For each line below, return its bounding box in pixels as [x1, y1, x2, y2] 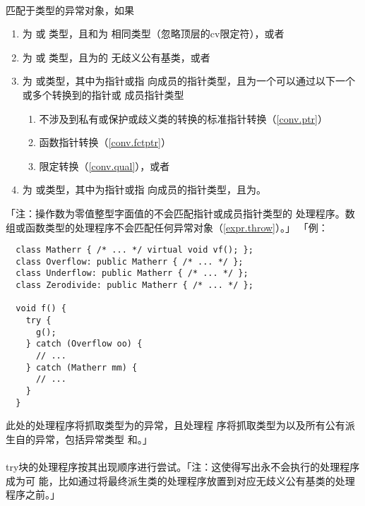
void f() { [16, 303, 66, 314]
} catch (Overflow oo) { [25, 339, 143, 349]
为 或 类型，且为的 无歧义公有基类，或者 [22, 49, 210, 64]
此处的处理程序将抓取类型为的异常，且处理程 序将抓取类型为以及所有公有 [6, 418, 345, 433]
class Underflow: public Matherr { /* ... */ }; [16, 268, 249, 279]
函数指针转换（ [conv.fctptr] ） [39, 135, 171, 150]
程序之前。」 [6, 487, 60, 502]
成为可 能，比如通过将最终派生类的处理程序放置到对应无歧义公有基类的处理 [6, 473, 355, 488]
